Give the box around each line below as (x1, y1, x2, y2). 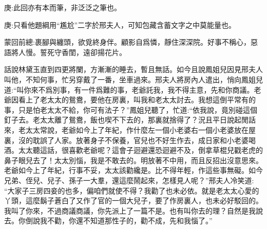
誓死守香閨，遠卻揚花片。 (40, 46, 126, 57)
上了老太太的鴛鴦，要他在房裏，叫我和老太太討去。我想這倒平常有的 (25, 94, 256, 105)
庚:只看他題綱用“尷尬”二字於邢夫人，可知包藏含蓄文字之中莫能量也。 (4, 19, 236, 30)
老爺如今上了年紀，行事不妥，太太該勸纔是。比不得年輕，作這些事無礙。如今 (4, 165, 263, 175)
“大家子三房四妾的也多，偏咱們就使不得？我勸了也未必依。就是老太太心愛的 (4, 185, 259, 196)
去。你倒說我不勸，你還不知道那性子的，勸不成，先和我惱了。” (4, 215, 213, 226)
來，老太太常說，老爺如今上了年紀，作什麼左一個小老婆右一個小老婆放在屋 (4, 124, 256, 135)
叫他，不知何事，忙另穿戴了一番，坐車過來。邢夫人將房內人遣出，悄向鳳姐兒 (4, 74, 263, 84)
